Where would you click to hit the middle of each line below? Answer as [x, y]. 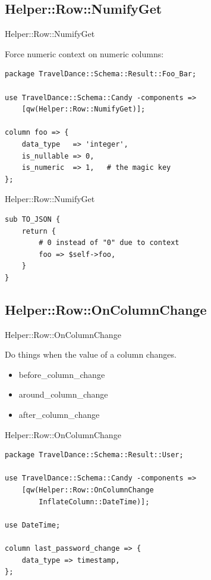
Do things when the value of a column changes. [91, 354]
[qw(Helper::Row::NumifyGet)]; [84, 109]
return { [39, 231]
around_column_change [63, 394]
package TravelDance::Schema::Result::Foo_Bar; [101, 74]
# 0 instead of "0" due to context [109, 243]
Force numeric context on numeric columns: [84, 53]
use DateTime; [33, 525]
